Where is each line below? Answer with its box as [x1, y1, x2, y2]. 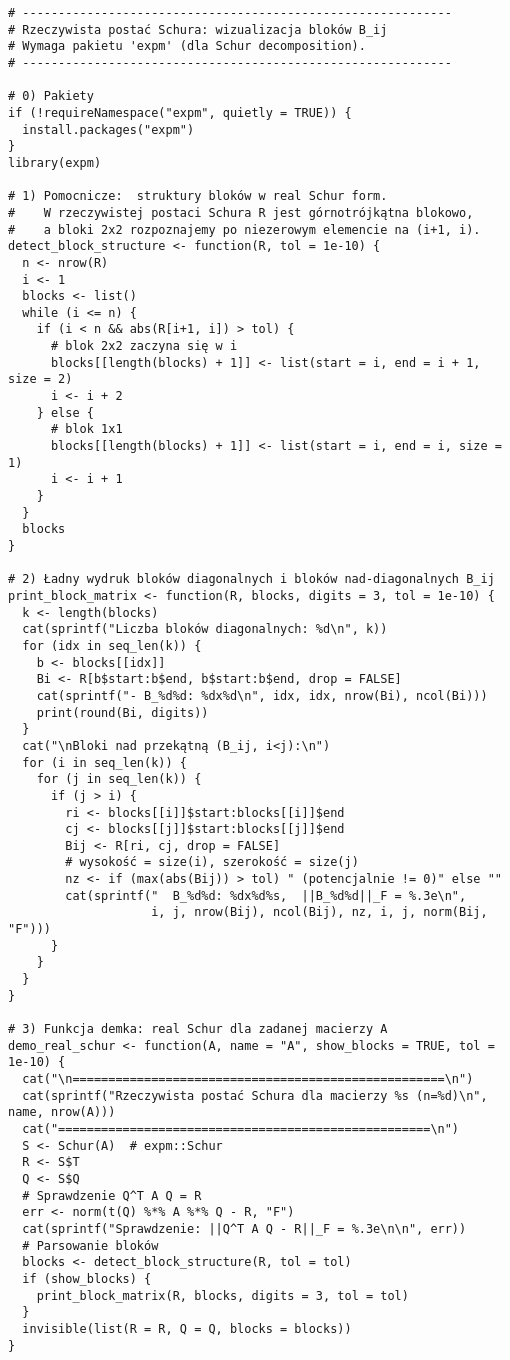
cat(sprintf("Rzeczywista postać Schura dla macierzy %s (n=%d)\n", [22, 1088, 488, 1103]
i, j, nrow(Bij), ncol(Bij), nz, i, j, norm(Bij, [151, 905, 488, 920]
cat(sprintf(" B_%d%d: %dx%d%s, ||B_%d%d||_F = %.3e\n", [65, 888, 467, 903]
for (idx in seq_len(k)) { [22, 638, 202, 653]
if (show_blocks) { [22, 1271, 152, 1286]
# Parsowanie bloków [22, 1238, 159, 1253]
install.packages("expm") [22, 122, 195, 137]
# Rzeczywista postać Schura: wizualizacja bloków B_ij [8, 22, 388, 37]
